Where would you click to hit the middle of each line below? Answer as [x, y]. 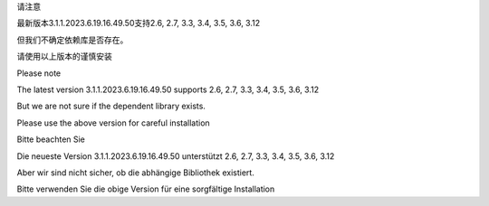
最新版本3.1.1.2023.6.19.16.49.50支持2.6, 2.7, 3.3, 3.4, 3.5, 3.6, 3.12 [139, 23]
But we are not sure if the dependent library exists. [111, 106]
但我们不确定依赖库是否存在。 [72, 40]
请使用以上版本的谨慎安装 [64, 56]
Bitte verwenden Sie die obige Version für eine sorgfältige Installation [146, 189]
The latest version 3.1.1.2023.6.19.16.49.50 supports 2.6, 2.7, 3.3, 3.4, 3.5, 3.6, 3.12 [168, 89]
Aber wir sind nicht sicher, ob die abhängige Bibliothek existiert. [136, 173]
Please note [39, 73]
